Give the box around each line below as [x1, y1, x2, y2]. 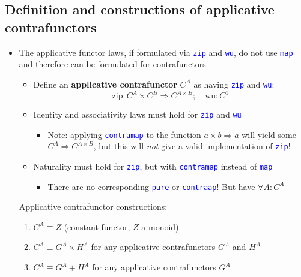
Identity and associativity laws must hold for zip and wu [33, 108, 242, 120]
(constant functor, [64, 220, 130, 233]
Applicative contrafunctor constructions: [19, 200, 168, 213]
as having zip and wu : [193, 77, 275, 90]
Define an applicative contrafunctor [33, 77, 177, 90]
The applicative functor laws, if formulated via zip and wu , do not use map [19, 46, 293, 58]
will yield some [242, 128, 296, 140]
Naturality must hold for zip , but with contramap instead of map [33, 159, 273, 172]
